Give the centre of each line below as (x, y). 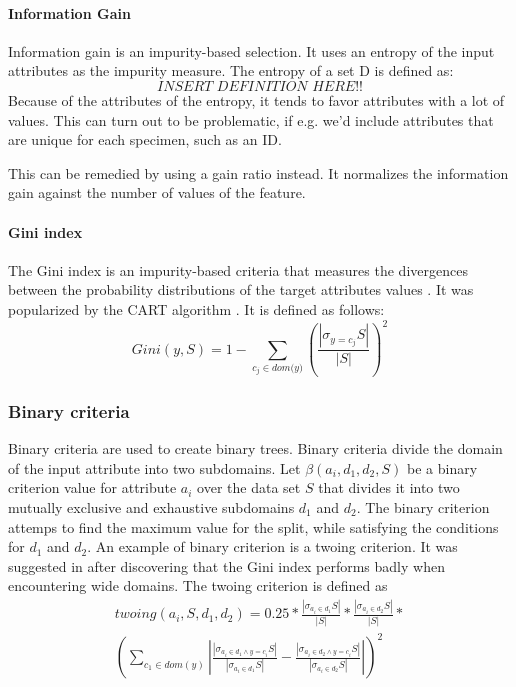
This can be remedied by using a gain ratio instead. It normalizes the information (258, 172)
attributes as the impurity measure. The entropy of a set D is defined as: (231, 70)
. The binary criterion (423, 506)
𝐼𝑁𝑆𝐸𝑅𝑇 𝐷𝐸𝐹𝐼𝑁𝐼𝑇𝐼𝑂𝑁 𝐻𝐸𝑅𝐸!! (260, 86)
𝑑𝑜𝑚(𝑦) (287, 367)
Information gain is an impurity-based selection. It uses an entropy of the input (251, 50)
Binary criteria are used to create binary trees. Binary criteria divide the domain (255, 448)
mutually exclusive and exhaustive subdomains (151, 506)
